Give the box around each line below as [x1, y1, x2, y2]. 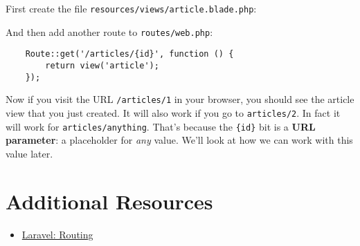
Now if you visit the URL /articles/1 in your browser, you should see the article [6, 92, 354, 106]
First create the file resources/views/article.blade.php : [6, 1, 257, 15]
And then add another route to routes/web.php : [6, 24, 213, 39]
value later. [6, 146, 53, 160]
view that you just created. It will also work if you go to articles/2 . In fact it [6, 105, 341, 120]
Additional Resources [6, 187, 213, 215]
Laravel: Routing [21, 227, 93, 241]
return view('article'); [45, 60, 159, 70]
